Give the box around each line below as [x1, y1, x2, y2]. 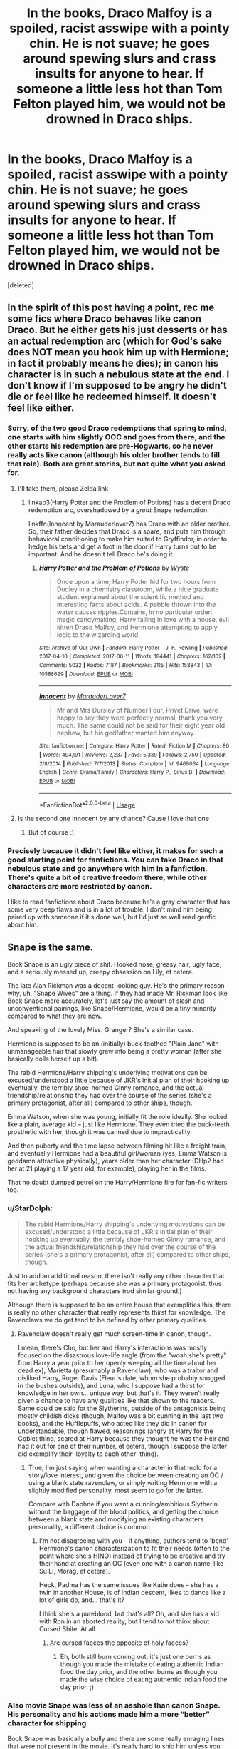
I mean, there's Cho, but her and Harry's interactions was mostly [17, 1343, 208, 1352]
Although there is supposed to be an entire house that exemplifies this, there [7, 1300, 232, 1309]
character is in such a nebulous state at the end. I [7, 369, 230, 381]
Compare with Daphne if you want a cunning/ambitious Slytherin [28, 1499, 218, 1508]
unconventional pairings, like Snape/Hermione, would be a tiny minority [7, 1004, 217, 1013]
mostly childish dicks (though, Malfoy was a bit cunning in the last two [17, 1411, 224, 1420]
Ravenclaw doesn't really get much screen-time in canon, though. [17, 1329, 211, 1338]
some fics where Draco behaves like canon [7, 312, 201, 325]
